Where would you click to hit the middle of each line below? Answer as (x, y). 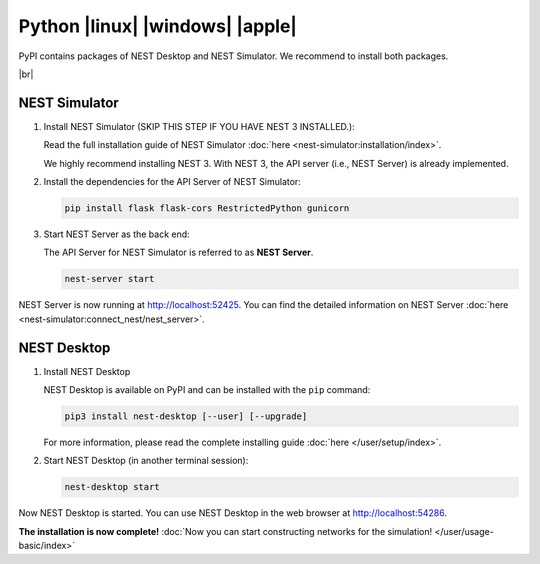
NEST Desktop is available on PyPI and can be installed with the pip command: (207, 390)
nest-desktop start (112, 487)
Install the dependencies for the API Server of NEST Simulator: (172, 182)
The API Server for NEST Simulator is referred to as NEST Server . (178, 252)
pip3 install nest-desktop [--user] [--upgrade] (186, 416)
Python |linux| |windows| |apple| (158, 26)
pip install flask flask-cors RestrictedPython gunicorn (207, 208)
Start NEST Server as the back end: (116, 234)
